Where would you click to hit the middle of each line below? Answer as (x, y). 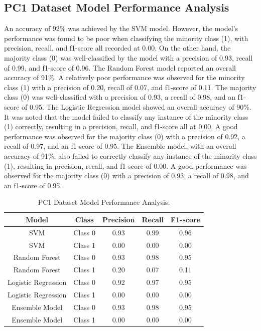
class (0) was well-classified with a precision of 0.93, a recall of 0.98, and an (120, 97)
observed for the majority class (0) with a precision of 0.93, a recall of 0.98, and (126, 176)
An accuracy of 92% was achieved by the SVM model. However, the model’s (121, 28)
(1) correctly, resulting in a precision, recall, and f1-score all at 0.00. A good (121, 126)
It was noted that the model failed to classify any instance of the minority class (126, 116)
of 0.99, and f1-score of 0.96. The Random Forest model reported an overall (120, 67)
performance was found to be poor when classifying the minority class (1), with (126, 38)
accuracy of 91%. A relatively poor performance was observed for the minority (124, 77)
